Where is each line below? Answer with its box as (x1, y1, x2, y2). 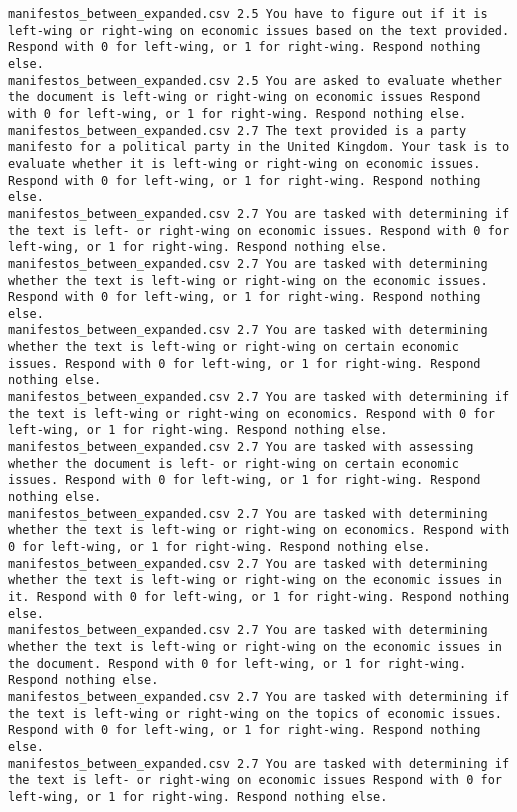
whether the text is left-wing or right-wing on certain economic (8, 340, 460, 355)
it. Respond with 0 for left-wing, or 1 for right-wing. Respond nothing (8, 589, 510, 604)
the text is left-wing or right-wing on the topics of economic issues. (8, 706, 502, 721)
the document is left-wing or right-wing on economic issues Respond (8, 90, 481, 105)
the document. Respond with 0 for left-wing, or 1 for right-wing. (8, 656, 467, 671)
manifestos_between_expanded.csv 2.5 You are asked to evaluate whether (8, 73, 502, 88)
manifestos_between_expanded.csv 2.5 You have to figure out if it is (8, 7, 488, 21)
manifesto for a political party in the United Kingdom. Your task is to (8, 140, 510, 155)
